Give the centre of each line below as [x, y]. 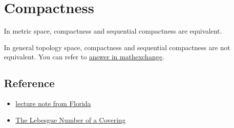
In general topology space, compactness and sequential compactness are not [117, 47]
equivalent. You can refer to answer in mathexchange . [84, 57]
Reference [29, 83]
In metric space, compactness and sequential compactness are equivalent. [113, 31]
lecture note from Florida [53, 103]
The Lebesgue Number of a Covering [70, 119]
